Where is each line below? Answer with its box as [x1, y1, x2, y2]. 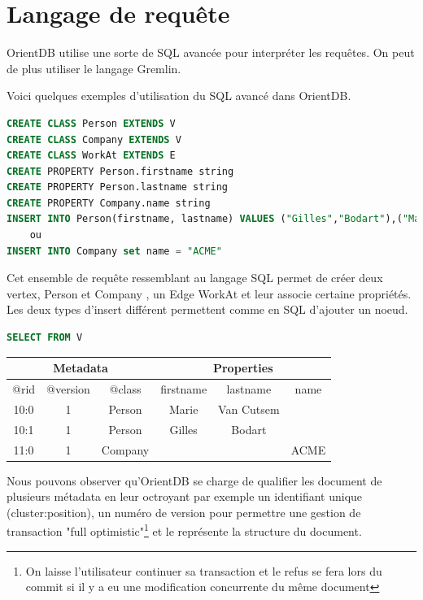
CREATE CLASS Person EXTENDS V [7, 117, 176, 129]
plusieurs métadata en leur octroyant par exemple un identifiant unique [7, 488, 363, 505]
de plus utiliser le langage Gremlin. [7, 59, 181, 76]
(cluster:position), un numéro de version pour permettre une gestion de [7, 503, 361, 520]
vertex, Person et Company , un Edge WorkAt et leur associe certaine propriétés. [7, 285, 412, 302]
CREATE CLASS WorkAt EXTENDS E [7, 150, 176, 162]
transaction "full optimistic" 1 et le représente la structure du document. [7, 520, 362, 540]
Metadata [53, 359, 108, 376]
